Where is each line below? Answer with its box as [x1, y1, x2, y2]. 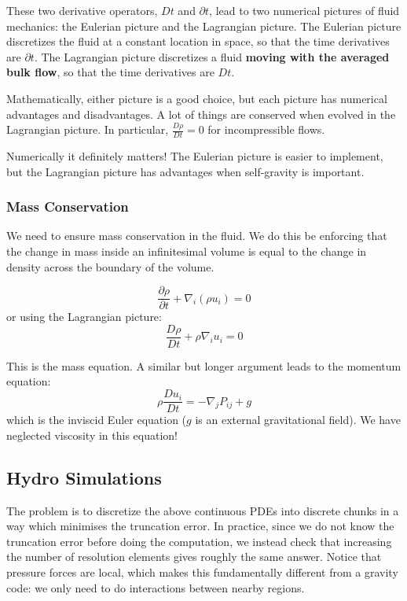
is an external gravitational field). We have [195, 411, 401, 428]
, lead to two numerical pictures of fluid [209, 2, 400, 18]
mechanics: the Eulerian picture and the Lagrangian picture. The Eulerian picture [6, 17, 401, 34]
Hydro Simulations [6, 465, 162, 489]
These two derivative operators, [6, 2, 158, 18]
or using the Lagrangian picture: [6, 308, 162, 325]
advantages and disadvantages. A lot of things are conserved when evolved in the [6, 105, 396, 122]
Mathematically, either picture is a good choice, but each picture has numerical [6, 90, 387, 106]
